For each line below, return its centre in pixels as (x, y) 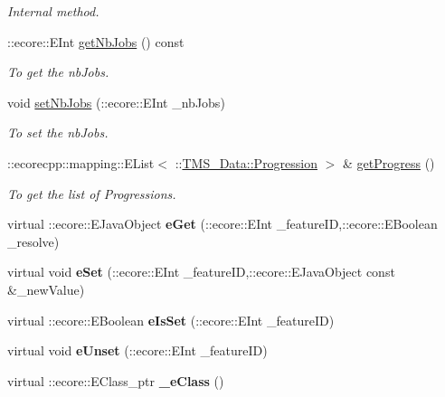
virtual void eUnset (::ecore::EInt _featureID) (137, 350)
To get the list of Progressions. (92, 193)
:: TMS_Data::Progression (246, 162)
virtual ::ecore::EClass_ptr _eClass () (116, 380)
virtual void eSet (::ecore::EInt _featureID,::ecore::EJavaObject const (201, 272)
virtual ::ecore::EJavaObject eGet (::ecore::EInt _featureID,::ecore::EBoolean (222, 224)
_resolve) (33, 241)
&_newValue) (46, 289)
